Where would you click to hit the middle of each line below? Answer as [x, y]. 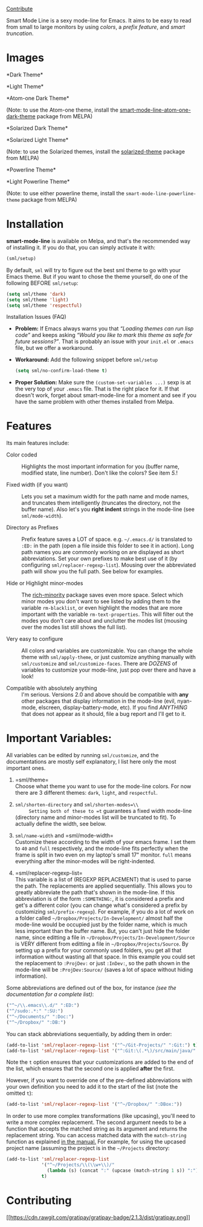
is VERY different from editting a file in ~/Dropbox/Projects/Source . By [101, 944]
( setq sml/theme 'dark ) [36, 294]
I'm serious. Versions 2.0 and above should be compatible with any [105, 695]
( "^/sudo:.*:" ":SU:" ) [35, 1011]
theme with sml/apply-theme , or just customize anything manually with [109, 657]
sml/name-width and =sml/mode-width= [64, 835]
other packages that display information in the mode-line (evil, [99, 701]
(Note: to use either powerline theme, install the [66, 193]
